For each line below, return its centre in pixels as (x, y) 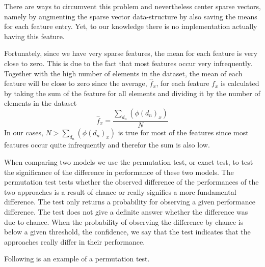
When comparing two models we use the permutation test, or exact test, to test (129, 161)
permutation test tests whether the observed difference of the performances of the (131, 182)
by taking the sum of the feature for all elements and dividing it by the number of (132, 93)
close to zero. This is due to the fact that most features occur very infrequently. (128, 63)
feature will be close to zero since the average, (76, 83)
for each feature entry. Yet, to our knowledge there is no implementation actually (131, 26)
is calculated (240, 83)
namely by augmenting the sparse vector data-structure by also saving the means (131, 16)
